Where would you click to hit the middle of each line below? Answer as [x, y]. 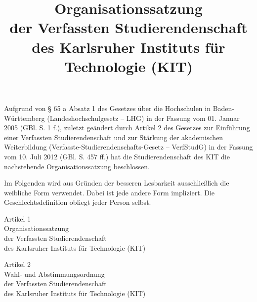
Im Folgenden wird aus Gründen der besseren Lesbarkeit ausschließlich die [117, 183]
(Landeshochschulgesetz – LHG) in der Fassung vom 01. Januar [143, 118]
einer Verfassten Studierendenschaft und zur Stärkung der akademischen [114, 137]
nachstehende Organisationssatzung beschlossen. [77, 166]
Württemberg [24, 118]
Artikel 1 [18, 218]
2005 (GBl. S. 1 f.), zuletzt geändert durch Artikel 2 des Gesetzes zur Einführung [127, 128]
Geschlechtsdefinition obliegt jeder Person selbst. [78, 202]
